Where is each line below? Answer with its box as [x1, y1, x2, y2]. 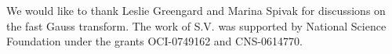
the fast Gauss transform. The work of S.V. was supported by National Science [6, 17, 387, 34]
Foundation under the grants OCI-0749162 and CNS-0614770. [6, 33, 303, 49]
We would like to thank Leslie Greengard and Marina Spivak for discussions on [6, 2, 386, 18]
